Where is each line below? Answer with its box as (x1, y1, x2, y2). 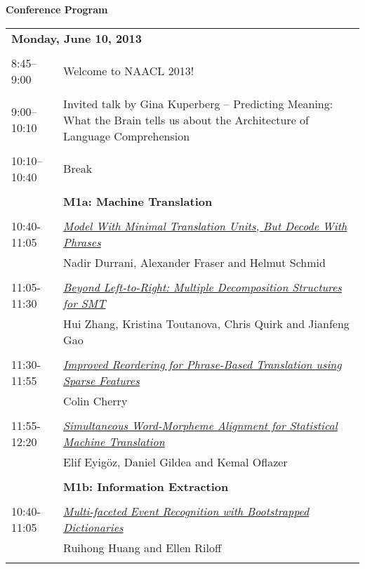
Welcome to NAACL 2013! (63, 63, 194, 79)
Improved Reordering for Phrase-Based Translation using (63, 355, 342, 372)
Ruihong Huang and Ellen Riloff (63, 539, 222, 556)
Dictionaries (63, 518, 124, 535)
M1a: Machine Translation (63, 192, 213, 209)
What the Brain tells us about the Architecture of (63, 111, 309, 128)
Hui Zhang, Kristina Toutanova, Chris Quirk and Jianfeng (63, 315, 350, 332)
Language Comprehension (63, 127, 190, 144)
